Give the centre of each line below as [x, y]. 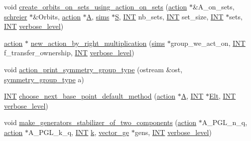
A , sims [98, 16]
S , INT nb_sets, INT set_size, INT [169, 16]
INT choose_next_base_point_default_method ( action [90, 96]
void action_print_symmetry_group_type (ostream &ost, [93, 69]
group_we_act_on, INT [208, 43]
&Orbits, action [57, 16]
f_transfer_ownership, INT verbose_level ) [69, 53]
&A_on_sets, [213, 6]
